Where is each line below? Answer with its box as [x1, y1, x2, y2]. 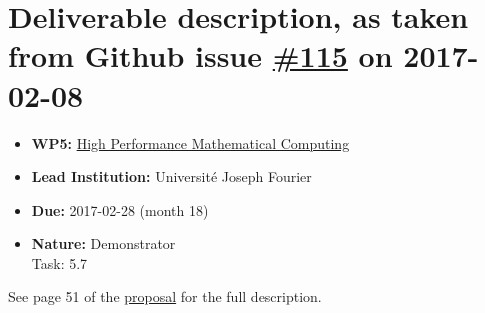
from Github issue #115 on [8, 35, 393, 76]
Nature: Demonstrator [31, 233, 176, 254]
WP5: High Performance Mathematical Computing [31, 132, 350, 153]
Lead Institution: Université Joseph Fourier [31, 166, 312, 187]
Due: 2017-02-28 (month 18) [31, 199, 209, 220]
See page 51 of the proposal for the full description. [8, 286, 322, 307]
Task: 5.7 [31, 252, 88, 273]
